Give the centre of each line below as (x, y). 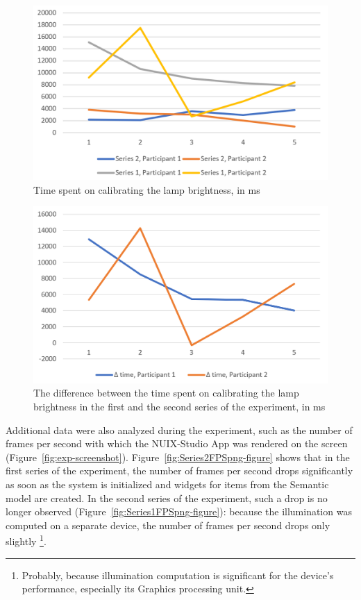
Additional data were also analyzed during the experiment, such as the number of (179, 430)
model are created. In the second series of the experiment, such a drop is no (167, 498)
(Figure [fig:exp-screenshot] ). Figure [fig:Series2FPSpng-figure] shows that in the (178, 457)
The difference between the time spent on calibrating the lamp (166, 393)
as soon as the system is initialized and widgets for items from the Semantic (167, 484)
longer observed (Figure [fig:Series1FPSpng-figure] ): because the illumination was (179, 511)
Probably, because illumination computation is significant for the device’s (178, 575)
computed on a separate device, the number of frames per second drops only (168, 525)
